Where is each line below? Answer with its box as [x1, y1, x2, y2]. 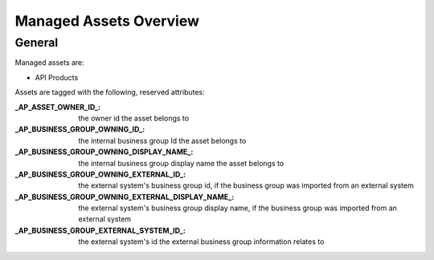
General [14, 35, 59, 50]
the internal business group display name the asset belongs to [78, 158, 285, 168]
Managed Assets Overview [14, 12, 200, 30]
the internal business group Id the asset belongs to [78, 136, 247, 145]
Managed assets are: [14, 58, 84, 67]
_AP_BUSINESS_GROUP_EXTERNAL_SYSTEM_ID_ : [14, 225, 186, 235]
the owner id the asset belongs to [78, 113, 189, 123]
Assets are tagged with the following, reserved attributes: [14, 87, 205, 97]
